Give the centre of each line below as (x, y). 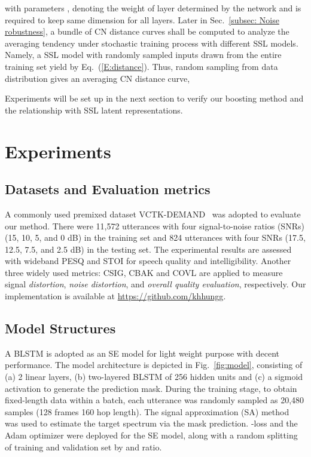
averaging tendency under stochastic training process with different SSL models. (152, 43)
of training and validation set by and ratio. (83, 447)
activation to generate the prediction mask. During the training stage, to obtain (151, 388)
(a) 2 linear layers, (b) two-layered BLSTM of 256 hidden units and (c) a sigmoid (154, 377)
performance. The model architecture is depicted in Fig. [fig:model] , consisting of (154, 365)
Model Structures (60, 328)
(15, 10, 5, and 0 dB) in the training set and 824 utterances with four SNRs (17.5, (155, 237)
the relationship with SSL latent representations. (94, 110)
